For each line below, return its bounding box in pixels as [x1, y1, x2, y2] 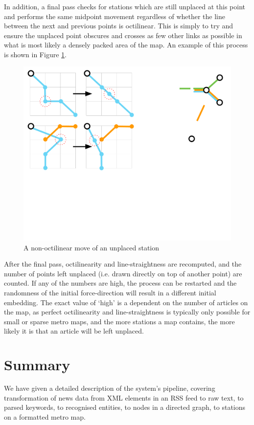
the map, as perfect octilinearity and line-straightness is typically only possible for [4, 307, 251, 317]
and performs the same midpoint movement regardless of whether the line [4, 11, 225, 21]
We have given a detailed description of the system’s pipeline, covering [4, 383, 215, 393]
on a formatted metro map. [4, 411, 86, 422]
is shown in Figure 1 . [4, 49, 67, 59]
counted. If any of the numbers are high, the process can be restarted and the [4, 278, 237, 288]
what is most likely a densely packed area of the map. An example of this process [4, 40, 248, 50]
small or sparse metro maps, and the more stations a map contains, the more [4, 316, 235, 326]
